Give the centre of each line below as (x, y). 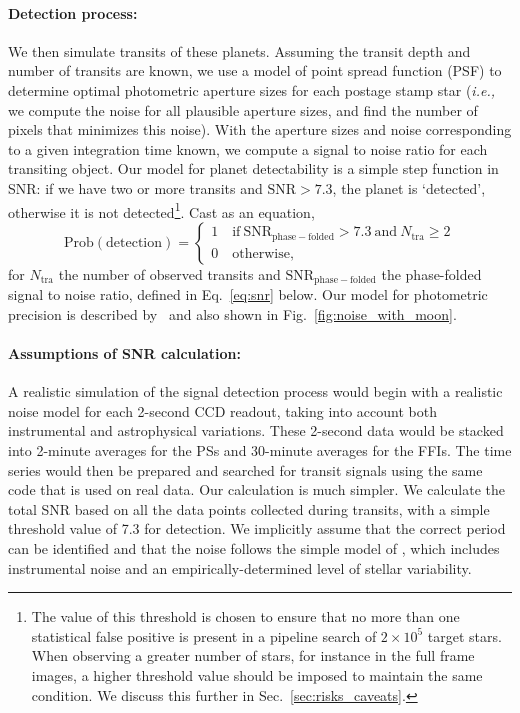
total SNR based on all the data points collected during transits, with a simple (249, 508)
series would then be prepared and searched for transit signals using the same (245, 469)
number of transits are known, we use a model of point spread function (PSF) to (255, 70)
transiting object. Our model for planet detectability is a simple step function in (253, 168)
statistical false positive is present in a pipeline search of (204, 635)
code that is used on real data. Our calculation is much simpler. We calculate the (257, 489)
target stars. (464, 635)
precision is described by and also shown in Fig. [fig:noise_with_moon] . (232, 313)
